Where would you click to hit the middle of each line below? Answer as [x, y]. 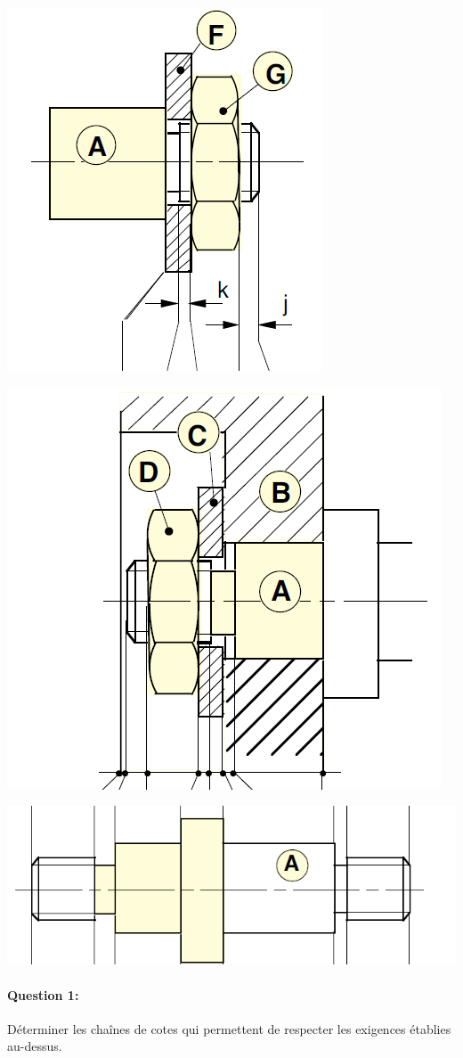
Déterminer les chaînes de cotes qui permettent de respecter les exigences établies [229, 1028]
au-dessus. [35, 1046]
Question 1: [43, 994]
